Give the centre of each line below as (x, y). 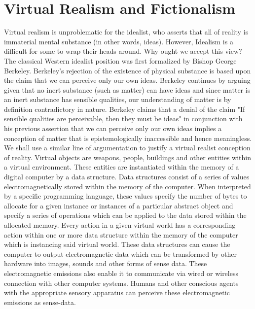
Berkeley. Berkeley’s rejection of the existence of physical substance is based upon (127, 70)
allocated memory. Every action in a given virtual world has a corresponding (120, 225)
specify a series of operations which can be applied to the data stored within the (125, 215)
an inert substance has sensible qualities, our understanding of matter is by (118, 99)
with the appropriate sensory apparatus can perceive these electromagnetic (117, 292)
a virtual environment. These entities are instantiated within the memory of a (122, 167)
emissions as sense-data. (40, 302)
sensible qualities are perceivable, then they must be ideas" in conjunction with (123, 119)
